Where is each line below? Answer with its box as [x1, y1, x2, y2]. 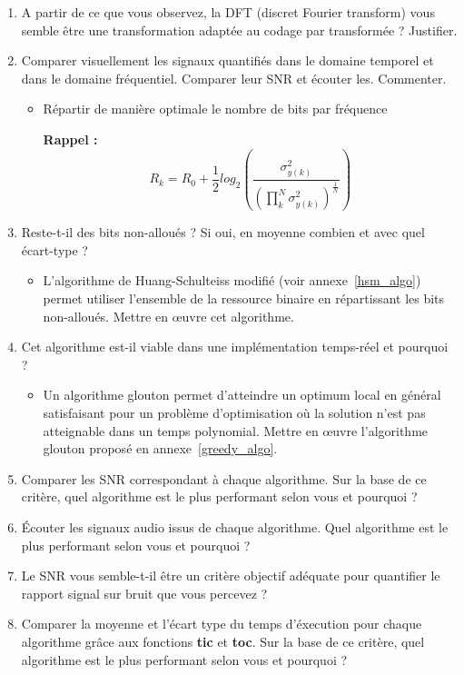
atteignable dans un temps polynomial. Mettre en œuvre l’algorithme [43, 421, 429, 440]
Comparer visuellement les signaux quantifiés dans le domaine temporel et [21, 51, 434, 70]
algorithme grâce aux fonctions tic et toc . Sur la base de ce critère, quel [21, 631, 425, 650]
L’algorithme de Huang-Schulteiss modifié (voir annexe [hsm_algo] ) [43, 271, 421, 290]
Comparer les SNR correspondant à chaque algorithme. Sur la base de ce [21, 469, 427, 488]
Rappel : [43, 129, 98, 148]
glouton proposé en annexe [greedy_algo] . [43, 439, 278, 458]
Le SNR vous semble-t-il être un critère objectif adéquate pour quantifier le [21, 566, 440, 585]
